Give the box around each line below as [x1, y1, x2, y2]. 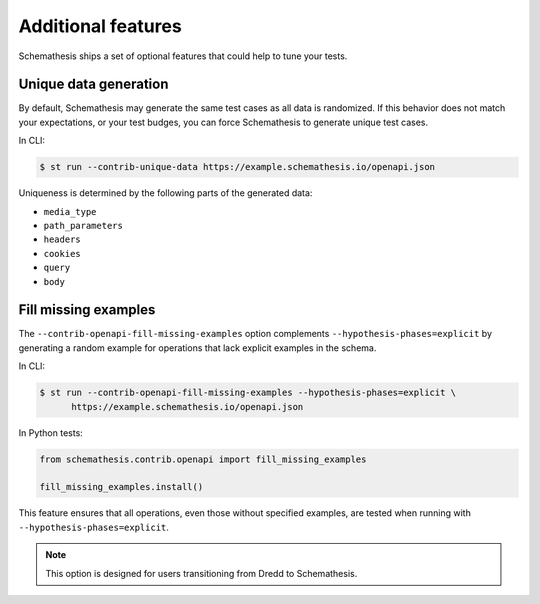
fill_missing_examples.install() [39, 481, 204, 493]
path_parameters [43, 220, 124, 231]
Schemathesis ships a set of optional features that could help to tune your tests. [18, 50, 348, 62]
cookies [43, 248, 82, 259]
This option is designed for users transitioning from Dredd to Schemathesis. [45, 567, 358, 579]
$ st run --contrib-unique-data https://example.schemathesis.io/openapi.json [39, 161, 435, 173]
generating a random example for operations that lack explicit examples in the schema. [18, 341, 377, 354]
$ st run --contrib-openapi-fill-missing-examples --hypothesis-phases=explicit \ [39, 387, 457, 399]
